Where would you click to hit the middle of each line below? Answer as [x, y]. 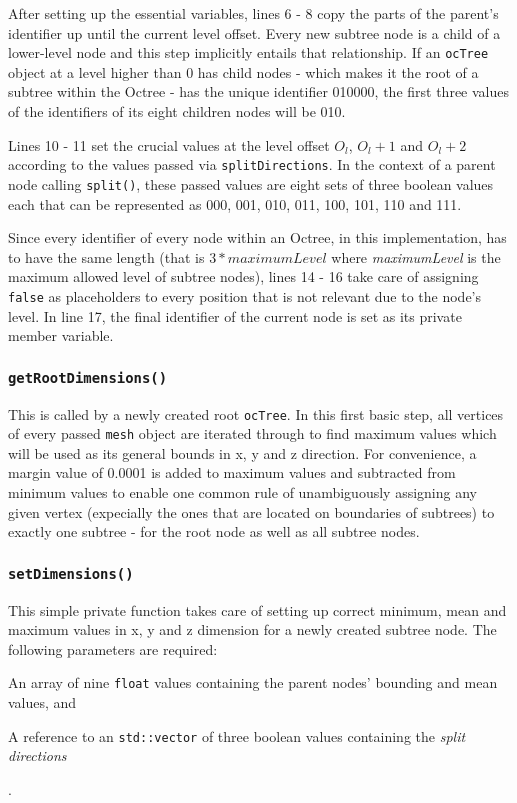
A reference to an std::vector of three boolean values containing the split [237, 735]
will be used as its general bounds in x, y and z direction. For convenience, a [242, 452]
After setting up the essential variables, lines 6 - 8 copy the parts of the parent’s [253, 13]
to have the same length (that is [106, 256]
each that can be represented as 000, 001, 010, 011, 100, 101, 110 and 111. [235, 203]
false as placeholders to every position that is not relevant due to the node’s [245, 295]
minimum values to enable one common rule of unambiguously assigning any [242, 492]
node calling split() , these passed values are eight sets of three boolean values [251, 183]
